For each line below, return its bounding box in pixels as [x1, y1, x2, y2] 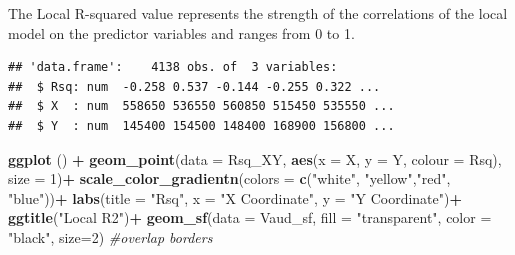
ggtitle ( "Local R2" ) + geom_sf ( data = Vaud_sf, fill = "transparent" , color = [8, 207, 492, 228]
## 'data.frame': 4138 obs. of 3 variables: [8, 60, 338, 75]
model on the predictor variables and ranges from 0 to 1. [8, 22, 355, 43]
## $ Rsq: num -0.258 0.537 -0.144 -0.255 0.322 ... [8, 79, 381, 94]
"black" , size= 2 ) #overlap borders [8, 226, 213, 247]
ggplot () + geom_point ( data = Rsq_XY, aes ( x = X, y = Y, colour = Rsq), [8, 148, 502, 169]
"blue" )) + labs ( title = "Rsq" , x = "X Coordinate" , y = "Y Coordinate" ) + [8, 187, 462, 208]
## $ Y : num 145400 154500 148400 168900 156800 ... [8, 118, 395, 133]
